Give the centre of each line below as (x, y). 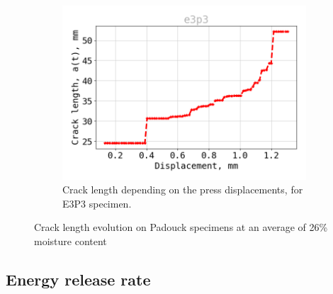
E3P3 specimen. (97, 203)
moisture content (70, 241)
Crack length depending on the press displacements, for (183, 190)
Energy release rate (78, 279)
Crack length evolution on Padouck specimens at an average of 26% (181, 227)
